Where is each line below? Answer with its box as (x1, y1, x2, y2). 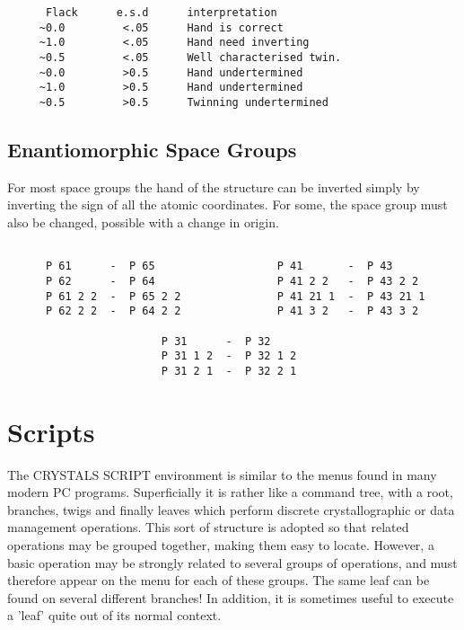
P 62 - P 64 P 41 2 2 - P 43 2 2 (45, 274, 419, 288)
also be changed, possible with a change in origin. (7, 212, 279, 231)
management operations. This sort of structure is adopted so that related (7, 518, 409, 537)
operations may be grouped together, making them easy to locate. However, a (7, 535, 434, 554)
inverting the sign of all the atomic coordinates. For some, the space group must (7, 195, 448, 214)
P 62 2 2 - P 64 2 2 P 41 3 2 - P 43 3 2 (45, 305, 419, 318)
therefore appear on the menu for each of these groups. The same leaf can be (7, 571, 430, 590)
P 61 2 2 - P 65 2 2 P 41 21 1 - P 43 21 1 (45, 289, 425, 303)
